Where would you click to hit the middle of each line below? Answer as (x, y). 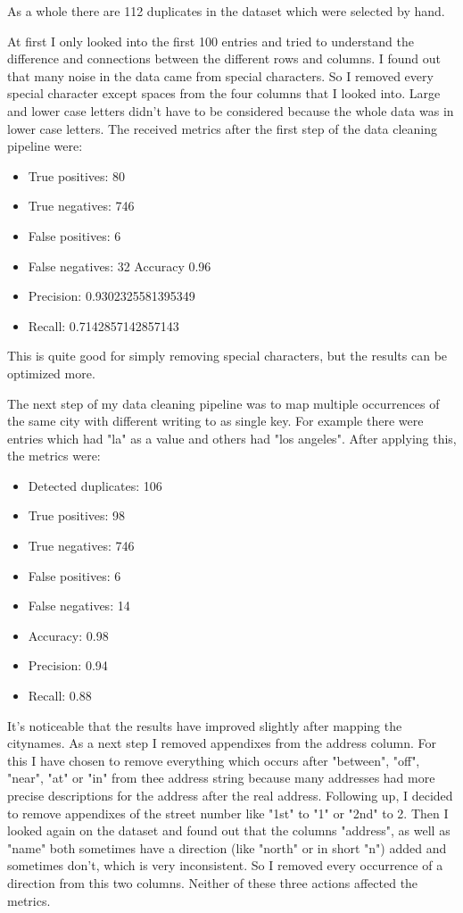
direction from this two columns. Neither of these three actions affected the (213, 882)
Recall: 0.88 (60, 696)
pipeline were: (45, 146)
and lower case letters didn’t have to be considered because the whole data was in (231, 110)
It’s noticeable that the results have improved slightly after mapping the (205, 725)
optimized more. (51, 373)
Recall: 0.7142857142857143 (103, 325)
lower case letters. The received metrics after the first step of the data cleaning (222, 128)
